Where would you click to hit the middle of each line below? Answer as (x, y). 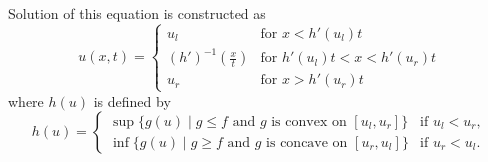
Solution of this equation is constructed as (137, 13)
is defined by (132, 100)
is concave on (307, 142)
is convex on (309, 121)
